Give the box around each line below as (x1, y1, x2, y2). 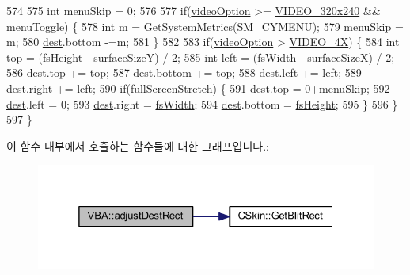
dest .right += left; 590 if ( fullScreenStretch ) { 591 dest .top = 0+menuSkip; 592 (6, 79, 390, 96)
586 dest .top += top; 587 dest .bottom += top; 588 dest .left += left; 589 (6, 64, 362, 81)
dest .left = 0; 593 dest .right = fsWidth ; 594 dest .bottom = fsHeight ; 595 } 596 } (6, 95, 398, 112)
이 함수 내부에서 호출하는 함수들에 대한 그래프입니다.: (6, 137, 269, 154)
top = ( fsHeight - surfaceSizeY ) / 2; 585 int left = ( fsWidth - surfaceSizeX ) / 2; (6, 48, 395, 65)
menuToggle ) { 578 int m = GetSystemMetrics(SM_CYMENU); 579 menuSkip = (6, 17, 404, 34)
